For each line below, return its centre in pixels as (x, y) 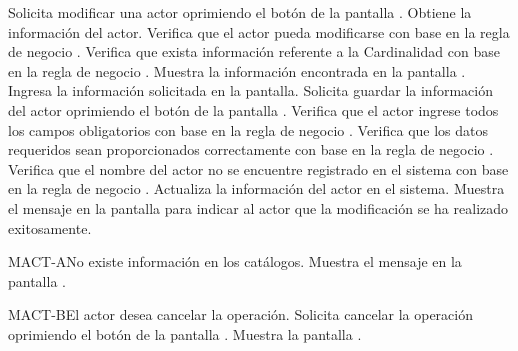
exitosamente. (50, 227)
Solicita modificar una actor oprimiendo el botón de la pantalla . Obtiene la (240, 12)
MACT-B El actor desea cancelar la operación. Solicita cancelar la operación (240, 314)
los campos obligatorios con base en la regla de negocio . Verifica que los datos (248, 129)
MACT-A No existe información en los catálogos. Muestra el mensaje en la (235, 261)
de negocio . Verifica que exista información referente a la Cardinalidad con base (254, 51)
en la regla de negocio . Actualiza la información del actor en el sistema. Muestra (256, 188)
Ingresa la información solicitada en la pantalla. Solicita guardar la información (250, 90)
